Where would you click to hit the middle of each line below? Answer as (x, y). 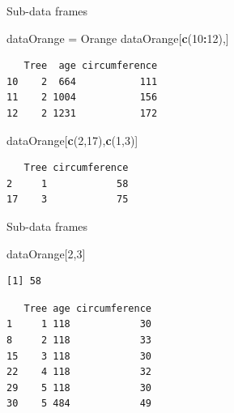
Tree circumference (76, 168)
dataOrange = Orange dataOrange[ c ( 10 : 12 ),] (118, 38)
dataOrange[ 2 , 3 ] (46, 253)
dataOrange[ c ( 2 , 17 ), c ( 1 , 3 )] (72, 140)
